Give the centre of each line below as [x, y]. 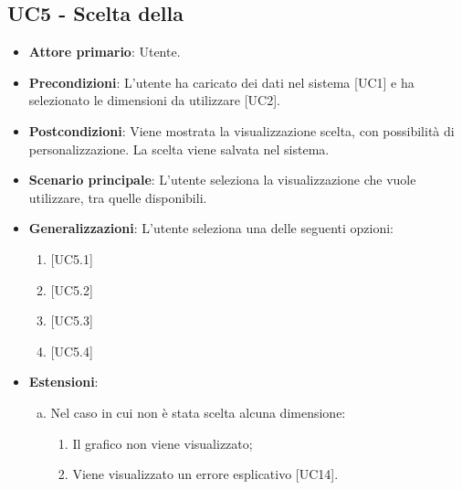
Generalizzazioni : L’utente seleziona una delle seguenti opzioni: [211, 228]
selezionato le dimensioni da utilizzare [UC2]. [154, 100]
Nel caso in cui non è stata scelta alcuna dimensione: [198, 412]
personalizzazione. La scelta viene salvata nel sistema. [179, 149]
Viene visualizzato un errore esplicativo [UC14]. [205, 474]
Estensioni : [63, 382]
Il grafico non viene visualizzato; [163, 443]
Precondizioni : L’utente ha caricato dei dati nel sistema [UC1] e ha [221, 82]
